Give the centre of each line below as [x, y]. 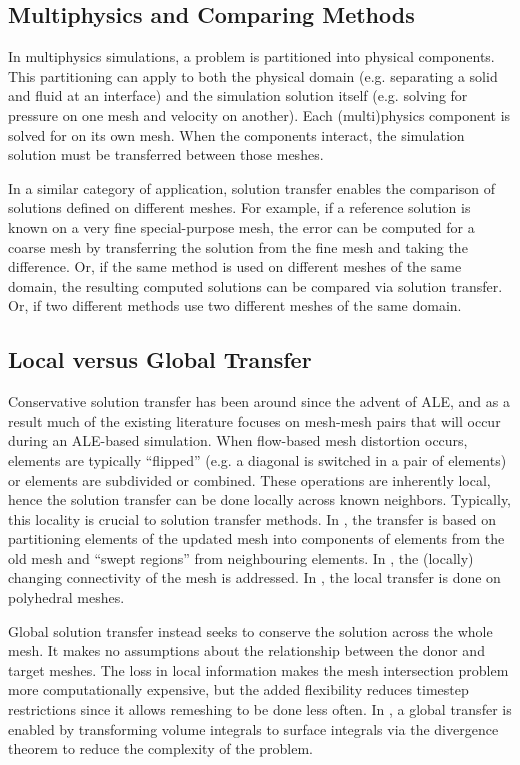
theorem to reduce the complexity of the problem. [160, 748]
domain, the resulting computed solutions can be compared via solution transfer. [255, 285]
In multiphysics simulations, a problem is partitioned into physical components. [251, 56]
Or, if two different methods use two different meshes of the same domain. [235, 305]
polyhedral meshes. [66, 597]
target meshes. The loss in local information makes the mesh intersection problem [258, 669]
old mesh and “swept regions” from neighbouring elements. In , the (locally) [241, 557]
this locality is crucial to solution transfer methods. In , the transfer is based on [252, 518]
